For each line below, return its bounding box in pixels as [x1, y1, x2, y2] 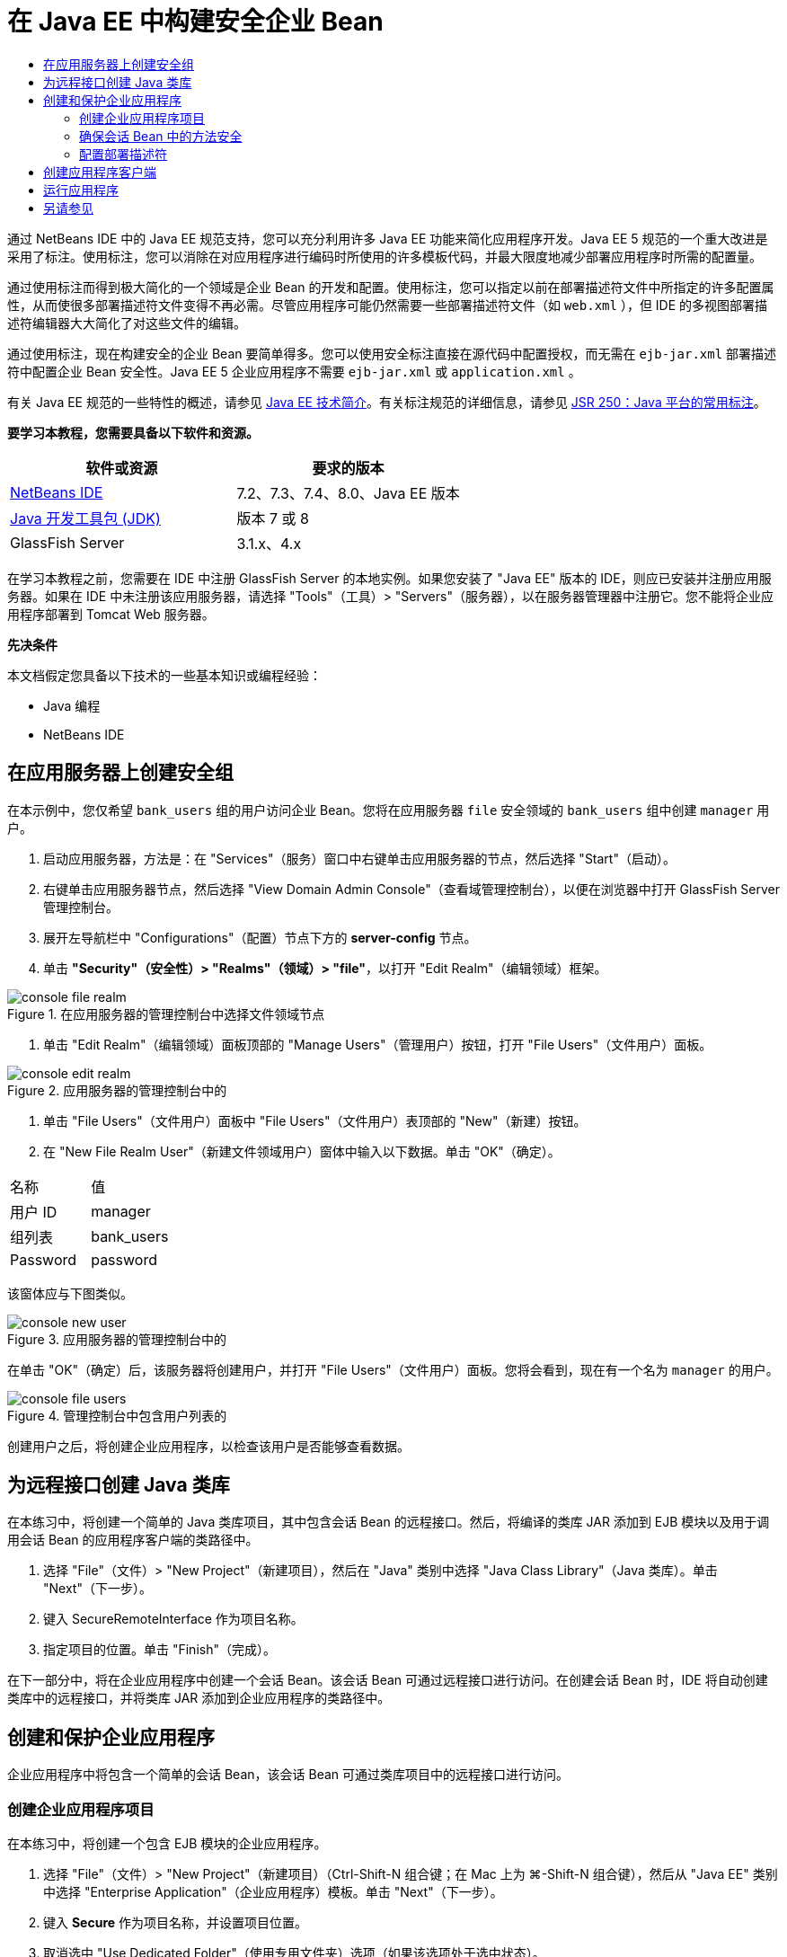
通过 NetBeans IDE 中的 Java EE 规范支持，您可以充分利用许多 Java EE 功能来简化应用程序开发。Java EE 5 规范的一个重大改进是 [7, 230, 768, 246]
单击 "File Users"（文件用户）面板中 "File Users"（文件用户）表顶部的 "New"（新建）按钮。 [43, 1112, 587, 1129]
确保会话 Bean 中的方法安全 [79, 128, 243, 144]
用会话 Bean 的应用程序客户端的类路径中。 [7, 1532, 259, 1548]
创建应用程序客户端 [43, 164, 156, 180]
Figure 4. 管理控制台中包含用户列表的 [7, 1407, 227, 1423]
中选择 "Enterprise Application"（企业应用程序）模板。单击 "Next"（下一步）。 [43, 1884, 503, 1900]
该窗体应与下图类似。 [7, 1285, 133, 1301]
